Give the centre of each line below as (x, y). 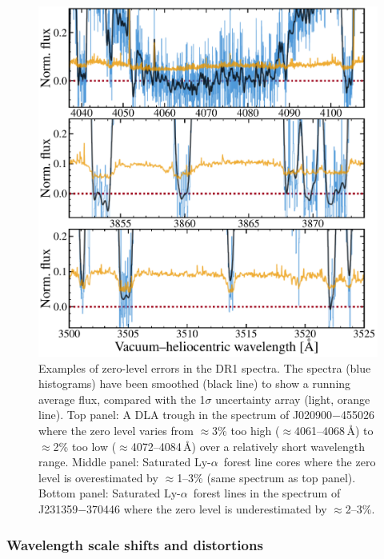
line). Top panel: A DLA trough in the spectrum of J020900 (186, 415)
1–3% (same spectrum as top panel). (266, 477)
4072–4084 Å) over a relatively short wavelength (248, 446)
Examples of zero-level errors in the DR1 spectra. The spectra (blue (205, 367)
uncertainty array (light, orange (293, 399)
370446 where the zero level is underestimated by (207, 509)
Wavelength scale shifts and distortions (135, 544)
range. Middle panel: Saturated (115, 462)
